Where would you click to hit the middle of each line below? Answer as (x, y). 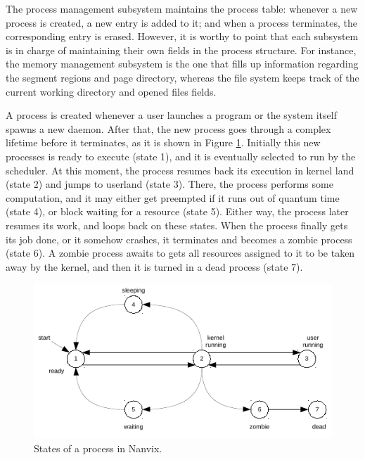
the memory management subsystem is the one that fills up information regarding (182, 64)
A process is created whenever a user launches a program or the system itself (171, 115)
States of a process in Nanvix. (98, 448)
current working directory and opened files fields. (111, 91)
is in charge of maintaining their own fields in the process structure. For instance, (181, 50)
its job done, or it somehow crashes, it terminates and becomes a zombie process (179, 239)
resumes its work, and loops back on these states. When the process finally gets (177, 225)
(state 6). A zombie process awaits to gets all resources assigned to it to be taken (180, 253)
